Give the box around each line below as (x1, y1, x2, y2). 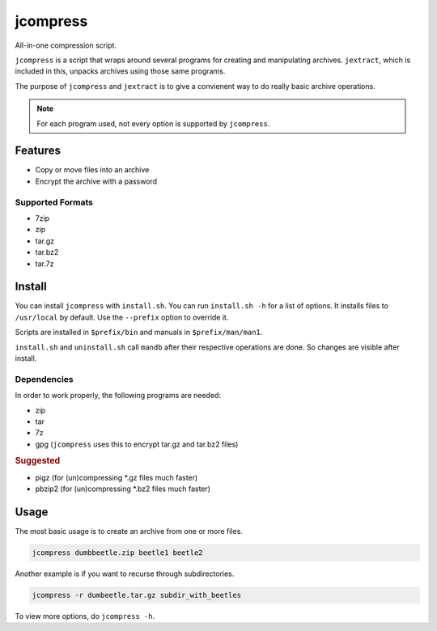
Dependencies (15, 373, 74, 384)
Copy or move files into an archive (35, 165, 150, 175)
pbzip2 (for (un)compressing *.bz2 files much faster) (35, 484, 210, 493)
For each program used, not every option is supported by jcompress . (36, 118, 270, 129)
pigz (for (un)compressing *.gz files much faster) (35, 472, 198, 482)
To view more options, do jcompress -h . (15, 611, 155, 620)
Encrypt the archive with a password (35, 176, 158, 186)
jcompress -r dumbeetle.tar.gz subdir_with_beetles (32, 591, 242, 599)
